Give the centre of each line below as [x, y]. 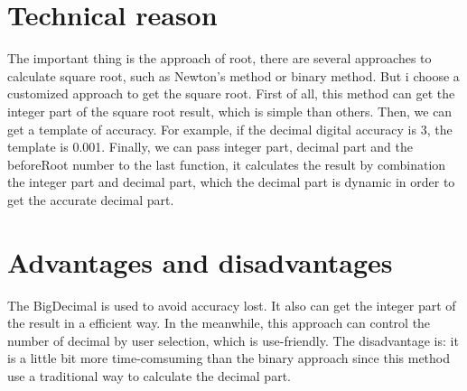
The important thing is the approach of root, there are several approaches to [219, 58]
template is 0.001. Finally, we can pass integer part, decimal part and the [210, 147]
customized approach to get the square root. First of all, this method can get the [231, 93]
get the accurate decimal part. [91, 199]
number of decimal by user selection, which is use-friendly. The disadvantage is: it [233, 340]
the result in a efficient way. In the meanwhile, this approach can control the [219, 323]
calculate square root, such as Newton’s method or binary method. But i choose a [233, 75]
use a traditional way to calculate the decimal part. [149, 375]
